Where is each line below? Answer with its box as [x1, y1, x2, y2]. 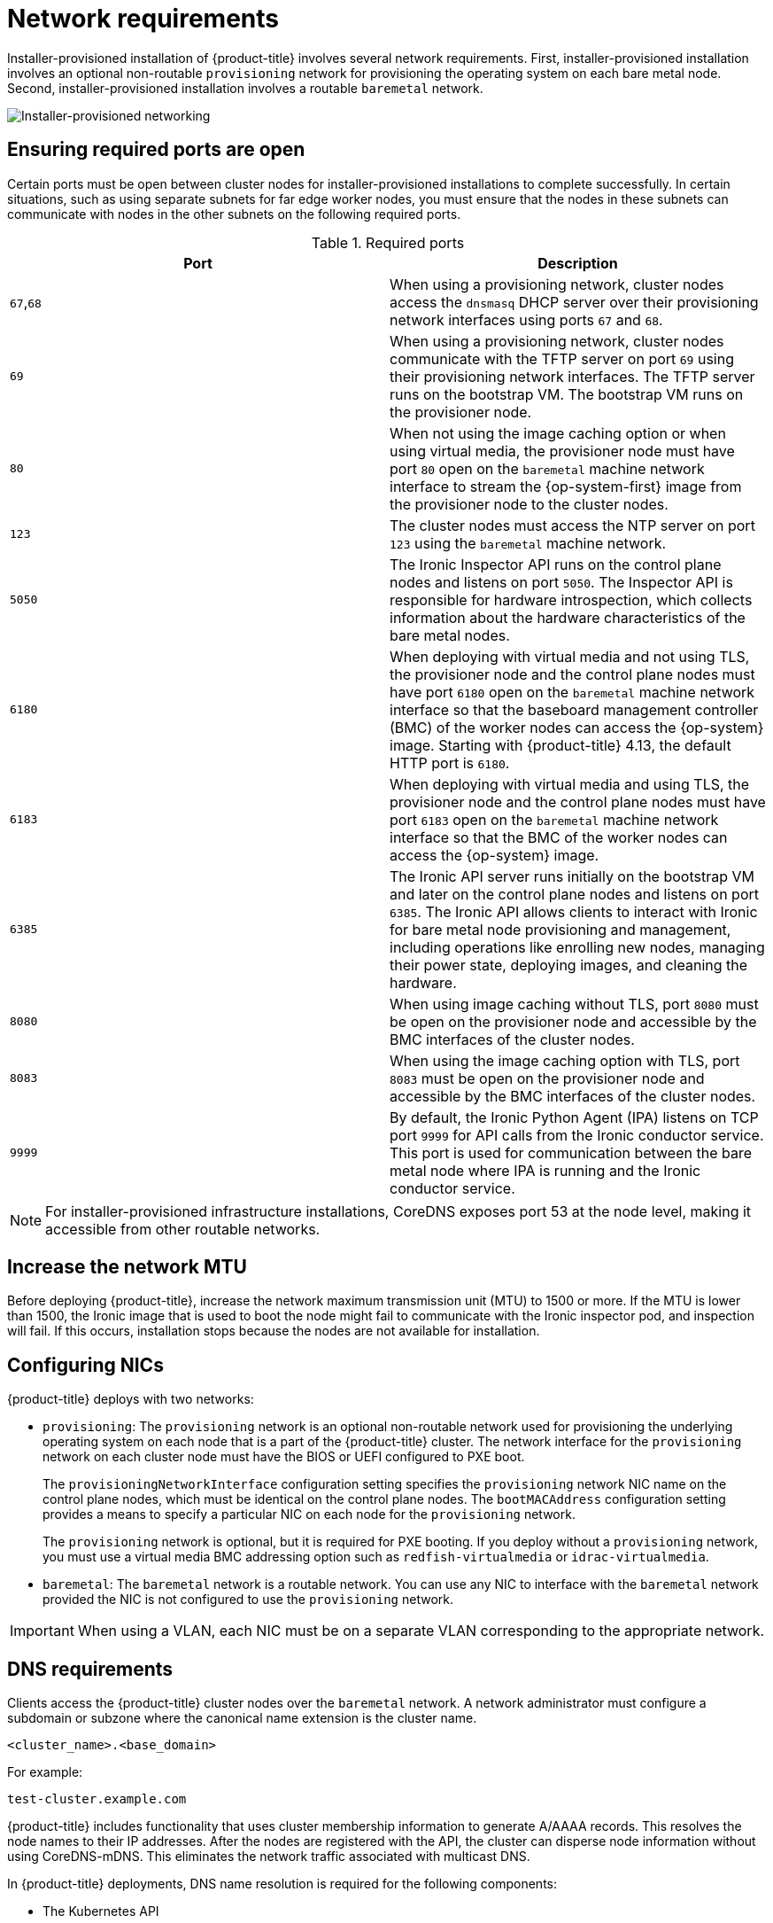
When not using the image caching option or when [390, 424, 726, 442]
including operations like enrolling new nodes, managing [390, 938, 765, 956]
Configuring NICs [7, 1353, 164, 1376]
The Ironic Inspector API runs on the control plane [390, 555, 722, 573]
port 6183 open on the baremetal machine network [390, 810, 719, 829]
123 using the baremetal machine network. [390, 533, 667, 552]
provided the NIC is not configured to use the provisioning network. [43, 1592, 454, 1608]
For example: [7, 1764, 83, 1780]
